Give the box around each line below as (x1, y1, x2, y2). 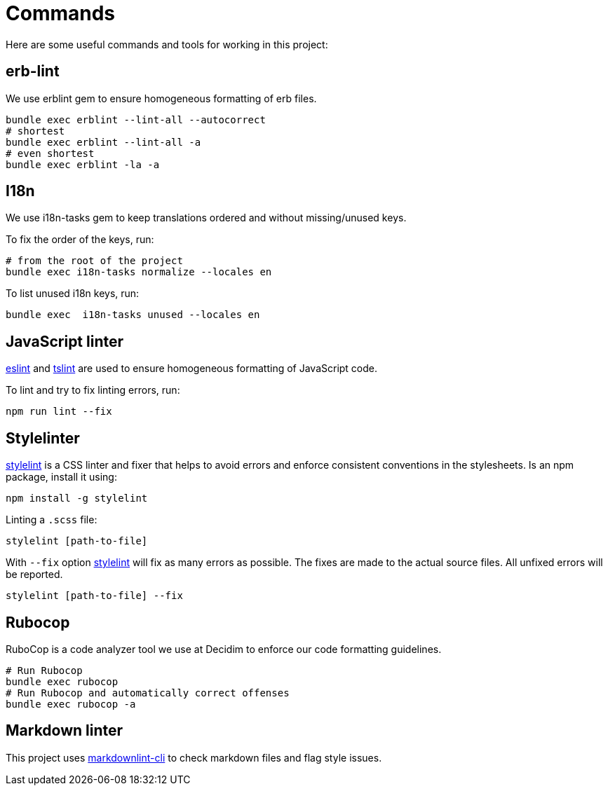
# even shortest (6, 147, 95, 159)
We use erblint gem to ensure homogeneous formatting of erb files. (6, 92, 317, 104)
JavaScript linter (6, 332, 124, 350)
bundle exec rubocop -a (6, 698, 136, 710)
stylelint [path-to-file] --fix (6, 590, 183, 602)
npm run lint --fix (6, 406, 112, 418)
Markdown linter (6, 722, 123, 740)
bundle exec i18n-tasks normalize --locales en (6, 266, 272, 278)
